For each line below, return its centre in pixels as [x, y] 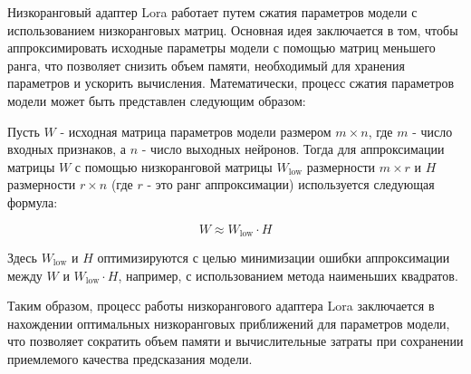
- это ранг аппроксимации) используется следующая [291, 184]
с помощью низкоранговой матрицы [173, 166]
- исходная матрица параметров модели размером [196, 131]
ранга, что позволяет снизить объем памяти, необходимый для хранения [206, 65]
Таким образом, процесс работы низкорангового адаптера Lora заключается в [221, 306]
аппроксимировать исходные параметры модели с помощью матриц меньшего [221, 48]
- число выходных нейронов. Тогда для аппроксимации [293, 149]
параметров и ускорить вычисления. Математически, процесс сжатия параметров [231, 83]
